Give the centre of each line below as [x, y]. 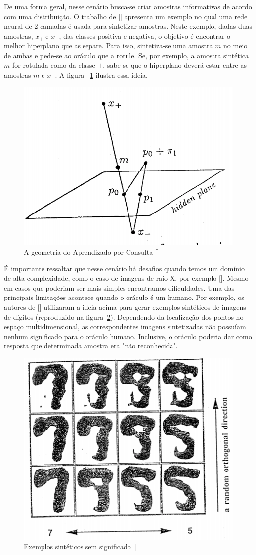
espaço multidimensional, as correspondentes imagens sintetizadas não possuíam [125, 326]
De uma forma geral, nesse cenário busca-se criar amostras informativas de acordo [128, 6]
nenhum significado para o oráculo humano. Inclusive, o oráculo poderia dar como [128, 336]
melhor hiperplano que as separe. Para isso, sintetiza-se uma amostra [108, 46]
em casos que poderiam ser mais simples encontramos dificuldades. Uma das [119, 287]
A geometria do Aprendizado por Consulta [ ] [91, 251]
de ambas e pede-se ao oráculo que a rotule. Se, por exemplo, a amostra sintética [127, 55]
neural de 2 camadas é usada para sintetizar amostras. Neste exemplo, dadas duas [128, 26]
